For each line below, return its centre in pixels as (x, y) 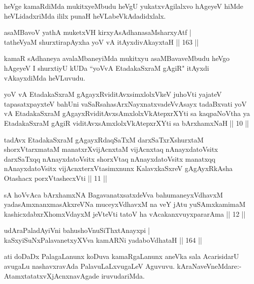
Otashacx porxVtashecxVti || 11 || (56, 178)
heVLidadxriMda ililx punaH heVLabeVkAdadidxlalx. (85, 15)
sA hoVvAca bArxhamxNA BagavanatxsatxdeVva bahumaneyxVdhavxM (113, 194)
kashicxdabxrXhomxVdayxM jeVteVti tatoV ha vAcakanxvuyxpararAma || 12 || (125, 213)
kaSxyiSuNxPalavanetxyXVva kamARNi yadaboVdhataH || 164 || (103, 240)
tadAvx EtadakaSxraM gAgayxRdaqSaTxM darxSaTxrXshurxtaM (104, 139)
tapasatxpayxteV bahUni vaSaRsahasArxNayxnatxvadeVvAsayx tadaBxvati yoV (126, 103)
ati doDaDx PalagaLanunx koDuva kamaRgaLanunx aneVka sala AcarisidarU (122, 256)
